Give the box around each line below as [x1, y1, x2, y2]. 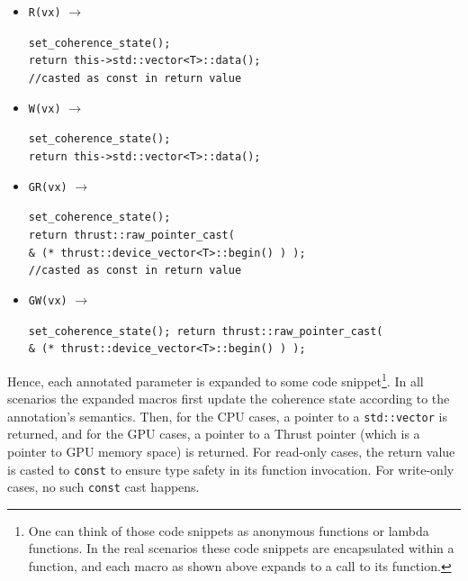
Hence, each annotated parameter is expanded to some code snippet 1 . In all [7, 368, 424, 390]
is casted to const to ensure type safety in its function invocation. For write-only [7, 459, 454, 478]
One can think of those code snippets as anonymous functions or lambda [28, 521, 429, 540]
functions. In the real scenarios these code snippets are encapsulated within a [28, 539, 454, 558]
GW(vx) [28, 294, 67, 307]
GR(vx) [28, 180, 67, 194]
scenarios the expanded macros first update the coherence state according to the [7, 389, 450, 408]
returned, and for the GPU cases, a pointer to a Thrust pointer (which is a [7, 424, 420, 443]
